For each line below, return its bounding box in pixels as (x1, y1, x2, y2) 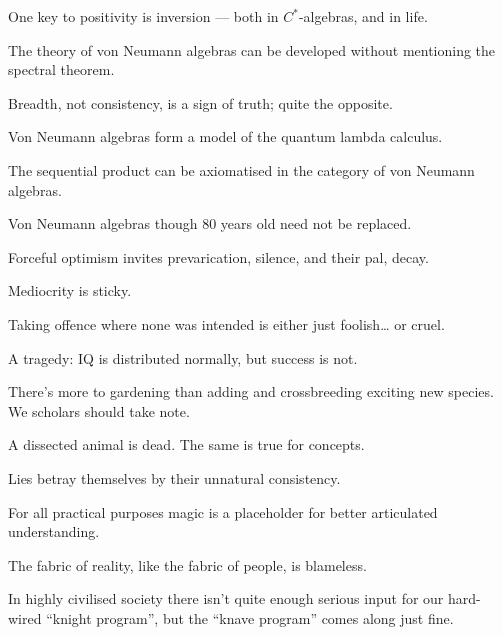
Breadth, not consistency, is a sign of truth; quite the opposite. (8, 92, 393, 113)
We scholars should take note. (8, 400, 190, 421)
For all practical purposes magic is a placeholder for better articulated (8, 501, 438, 522)
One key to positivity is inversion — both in (8, 6, 279, 26)
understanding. (8, 521, 100, 542)
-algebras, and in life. (298, 6, 428, 26)
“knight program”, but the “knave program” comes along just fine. (46, 607, 454, 628)
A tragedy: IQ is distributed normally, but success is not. (8, 347, 358, 368)
